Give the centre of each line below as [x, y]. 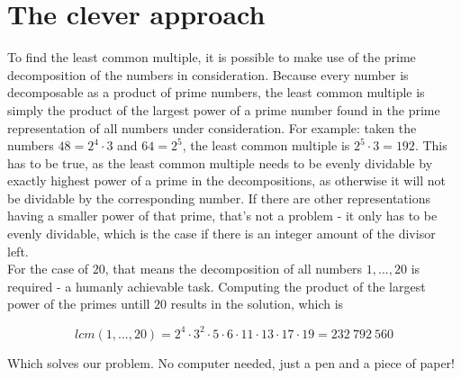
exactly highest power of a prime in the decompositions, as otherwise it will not [226, 180]
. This [431, 145]
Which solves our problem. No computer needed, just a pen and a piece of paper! [231, 362]
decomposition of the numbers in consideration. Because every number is [208, 74]
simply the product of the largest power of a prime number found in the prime [224, 109]
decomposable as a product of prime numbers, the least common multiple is [216, 92]
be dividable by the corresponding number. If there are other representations [219, 198]
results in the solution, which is [257, 304]
